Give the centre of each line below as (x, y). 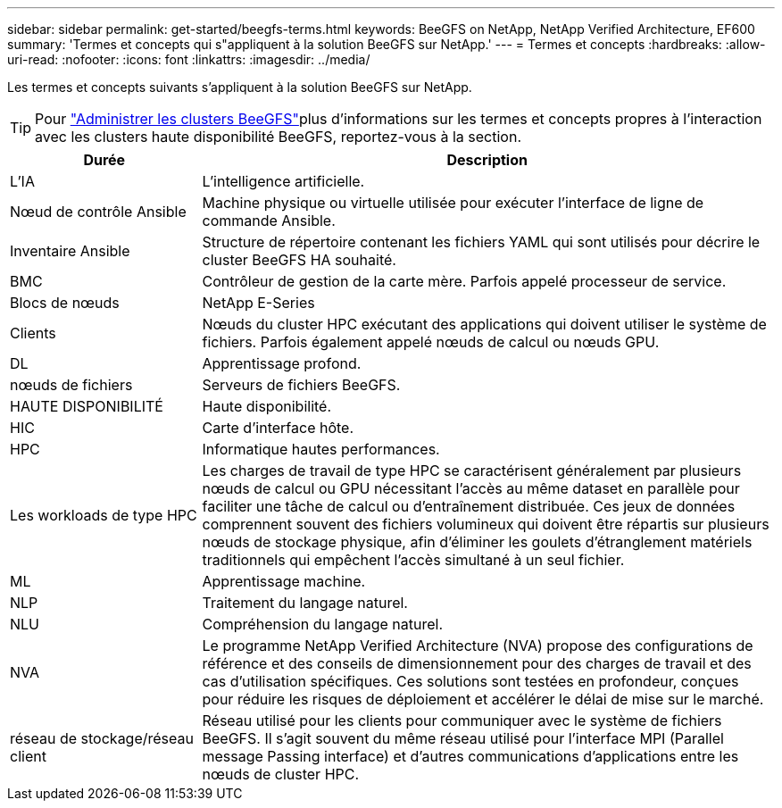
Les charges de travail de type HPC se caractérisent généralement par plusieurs (472, 471)
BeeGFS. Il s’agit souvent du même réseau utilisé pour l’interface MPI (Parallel (463, 738)
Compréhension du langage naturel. (322, 624)
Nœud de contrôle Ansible (98, 212)
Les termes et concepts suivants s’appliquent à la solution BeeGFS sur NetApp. (240, 87)
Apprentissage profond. (282, 363)
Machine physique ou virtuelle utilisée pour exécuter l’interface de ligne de (453, 203)
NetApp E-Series (258, 303)
